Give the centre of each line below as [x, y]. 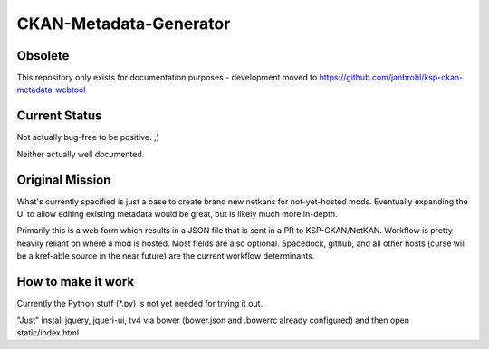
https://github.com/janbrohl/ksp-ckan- [391, 78]
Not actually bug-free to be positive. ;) [88, 137]
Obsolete [43, 56]
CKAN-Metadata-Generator [124, 24]
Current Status [59, 116]
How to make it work [76, 282]
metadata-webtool [51, 90]
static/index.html [48, 332]
